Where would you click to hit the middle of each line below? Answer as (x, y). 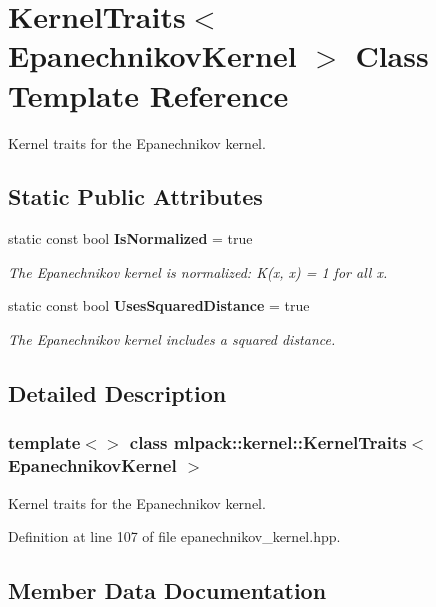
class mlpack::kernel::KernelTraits (268, 442)
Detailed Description (117, 393)
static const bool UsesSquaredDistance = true (159, 305)
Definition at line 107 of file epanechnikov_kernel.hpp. (174, 536)
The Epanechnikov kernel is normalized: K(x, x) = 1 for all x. (198, 271)
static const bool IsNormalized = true (130, 238)
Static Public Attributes (135, 196)
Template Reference (148, 94)
